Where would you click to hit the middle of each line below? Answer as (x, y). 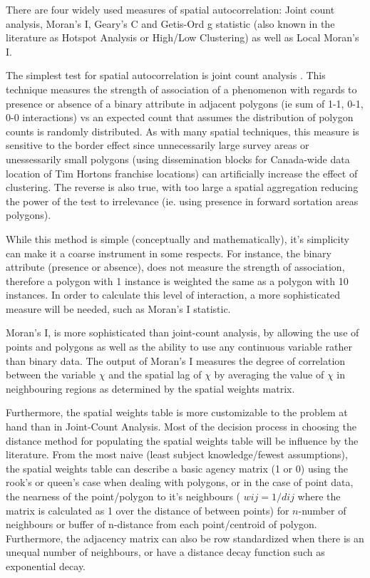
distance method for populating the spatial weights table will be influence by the (182, 440)
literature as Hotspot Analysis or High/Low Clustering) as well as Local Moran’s (183, 37)
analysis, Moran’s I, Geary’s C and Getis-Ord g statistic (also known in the (170, 23)
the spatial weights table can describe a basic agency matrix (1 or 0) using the (177, 468)
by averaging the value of (269, 375)
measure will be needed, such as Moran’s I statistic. (118, 308)
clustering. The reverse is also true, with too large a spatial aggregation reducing (182, 187)
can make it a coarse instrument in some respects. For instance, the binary (169, 253)
